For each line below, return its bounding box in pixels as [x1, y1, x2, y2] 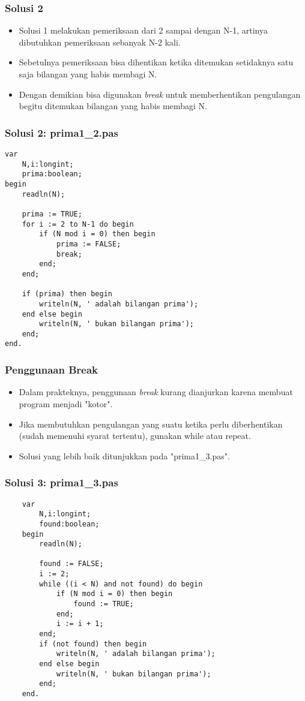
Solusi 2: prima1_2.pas [5, 125, 118, 140]
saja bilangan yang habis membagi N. [19, 68, 157, 80]
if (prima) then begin [22, 290, 112, 299]
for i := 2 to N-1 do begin [22, 219, 134, 228]
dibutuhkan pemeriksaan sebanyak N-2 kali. [19, 35, 181, 48]
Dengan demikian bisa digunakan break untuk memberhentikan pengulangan [19, 88, 301, 100]
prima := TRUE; [22, 209, 82, 218]
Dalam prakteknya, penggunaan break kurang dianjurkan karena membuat [19, 386, 293, 398]
